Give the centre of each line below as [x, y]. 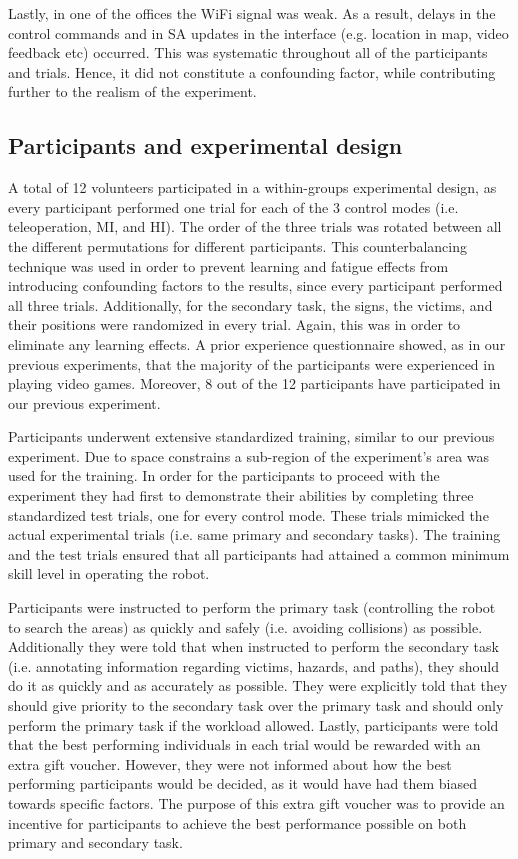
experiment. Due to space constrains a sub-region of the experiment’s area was [249, 455]
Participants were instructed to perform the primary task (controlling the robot [252, 607]
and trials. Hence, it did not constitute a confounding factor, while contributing [252, 71]
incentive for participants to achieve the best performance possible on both [237, 822]
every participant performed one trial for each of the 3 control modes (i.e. [233, 206]
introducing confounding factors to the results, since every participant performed [255, 285]
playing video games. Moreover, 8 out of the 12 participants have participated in [254, 383]
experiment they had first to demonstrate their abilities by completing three [241, 495]
